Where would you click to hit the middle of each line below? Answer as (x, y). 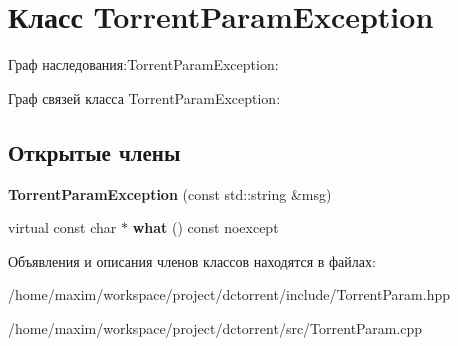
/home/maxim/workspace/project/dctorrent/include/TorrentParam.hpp (229, 294)
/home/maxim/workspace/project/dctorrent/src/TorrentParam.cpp (215, 327)
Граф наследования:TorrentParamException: (143, 64)
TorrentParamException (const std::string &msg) (170, 193)
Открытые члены (94, 151)
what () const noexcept (205, 227)
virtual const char (62, 227)
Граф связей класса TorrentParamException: (144, 97)
